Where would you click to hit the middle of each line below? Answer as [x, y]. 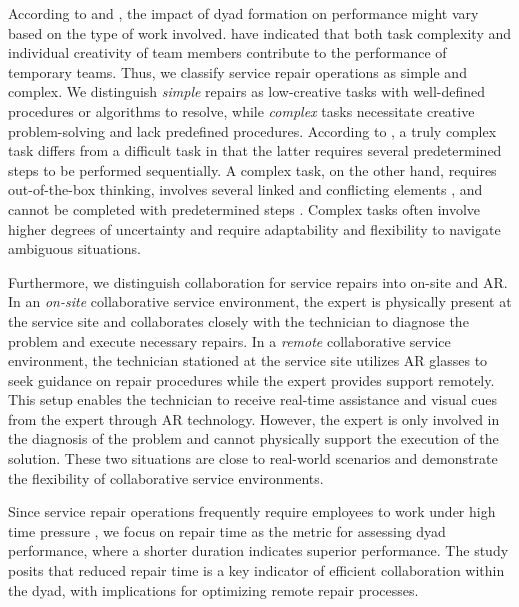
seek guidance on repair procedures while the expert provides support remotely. [251, 379]
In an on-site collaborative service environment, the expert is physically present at [260, 301]
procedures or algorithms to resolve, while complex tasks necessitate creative [241, 110]
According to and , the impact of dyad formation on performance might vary [243, 13]
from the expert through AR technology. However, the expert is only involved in [254, 418]
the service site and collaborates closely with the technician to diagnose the [238, 320]
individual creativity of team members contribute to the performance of [227, 52]
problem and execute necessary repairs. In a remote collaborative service [229, 340]
